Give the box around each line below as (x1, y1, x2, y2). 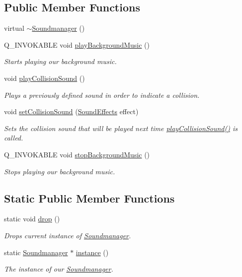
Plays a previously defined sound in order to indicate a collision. (4, 89, 200, 100)
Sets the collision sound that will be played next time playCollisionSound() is (4, 123, 238, 133)
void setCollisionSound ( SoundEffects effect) (4, 106, 139, 117)
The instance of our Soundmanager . (4, 264, 113, 274)
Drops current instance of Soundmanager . (4, 230, 131, 240)
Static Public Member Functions (4, 190, 175, 206)
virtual (4, 23, 24, 33)
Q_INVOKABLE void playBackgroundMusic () (4, 39, 150, 50)
